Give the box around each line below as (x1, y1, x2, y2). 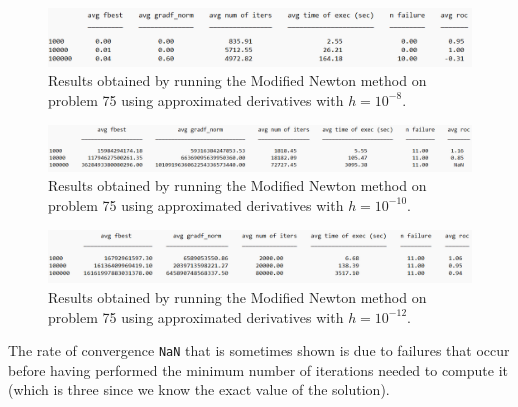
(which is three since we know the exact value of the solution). (8, 379, 390, 400)
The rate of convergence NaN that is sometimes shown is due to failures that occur (8, 340, 510, 361)
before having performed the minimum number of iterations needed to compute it (8, 359, 509, 380)
